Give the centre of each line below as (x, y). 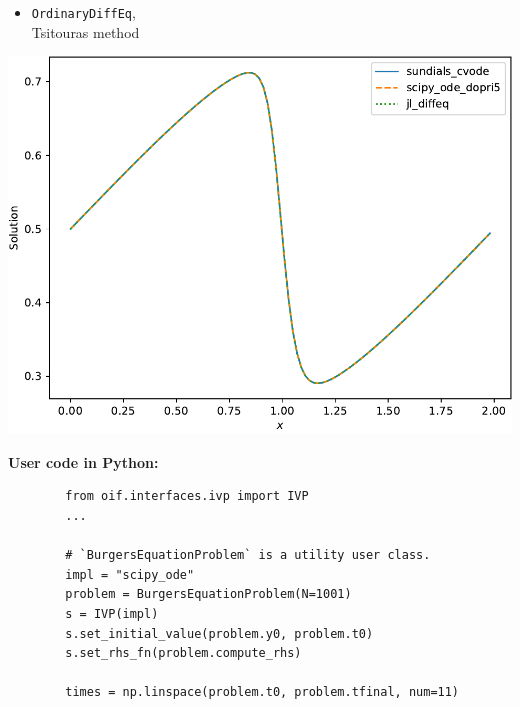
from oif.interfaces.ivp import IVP (187, 496)
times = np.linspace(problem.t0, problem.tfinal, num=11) (262, 692)
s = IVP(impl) (112, 614)
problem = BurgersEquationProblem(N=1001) (208, 594)
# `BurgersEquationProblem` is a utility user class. (248, 555)
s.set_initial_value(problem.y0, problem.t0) (219, 633)
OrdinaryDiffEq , (83, 12)
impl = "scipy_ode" (130, 574)
